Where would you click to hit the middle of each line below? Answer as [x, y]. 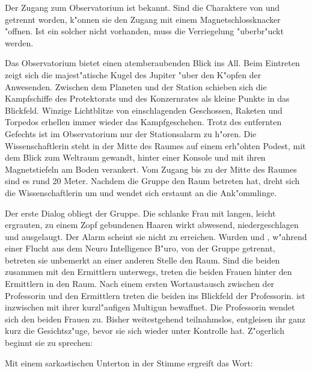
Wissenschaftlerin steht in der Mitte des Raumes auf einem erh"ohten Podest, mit [155, 145]
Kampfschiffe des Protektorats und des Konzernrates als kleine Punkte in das [147, 98]
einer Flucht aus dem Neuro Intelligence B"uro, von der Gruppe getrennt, [140, 248]
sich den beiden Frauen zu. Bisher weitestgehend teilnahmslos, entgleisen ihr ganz [155, 319]
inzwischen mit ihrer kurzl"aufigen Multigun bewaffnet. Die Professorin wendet [150, 307]
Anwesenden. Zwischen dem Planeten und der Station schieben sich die [136, 86]
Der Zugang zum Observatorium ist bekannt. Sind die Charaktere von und [142, 7]
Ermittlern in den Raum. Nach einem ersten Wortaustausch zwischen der [140, 284]
